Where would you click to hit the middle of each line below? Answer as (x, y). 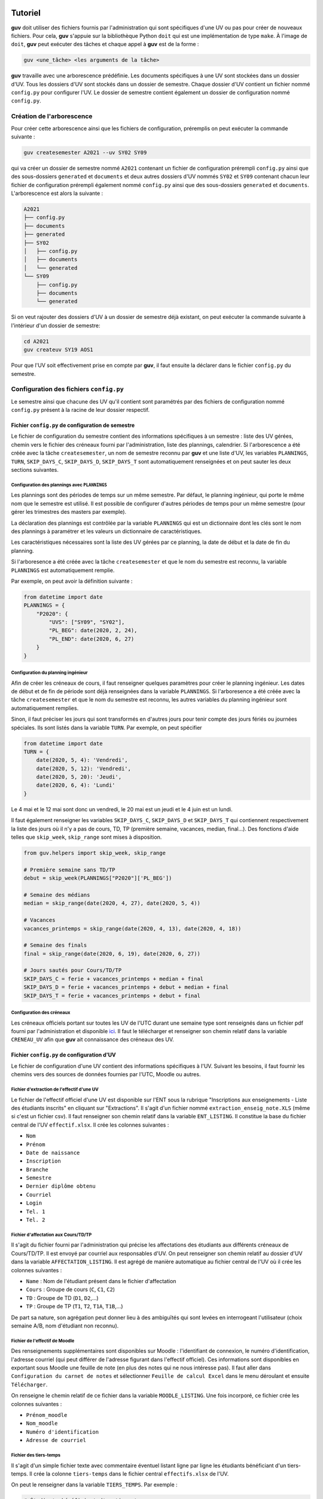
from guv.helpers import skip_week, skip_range (95, 853)
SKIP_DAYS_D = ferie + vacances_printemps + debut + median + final (126, 987)
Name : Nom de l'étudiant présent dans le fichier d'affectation (101, 1281)
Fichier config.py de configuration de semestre (73, 425)
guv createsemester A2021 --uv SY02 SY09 (85, 152)
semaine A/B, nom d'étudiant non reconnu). (65, 1326)
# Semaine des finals (55, 945)
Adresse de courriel (56, 1440)
